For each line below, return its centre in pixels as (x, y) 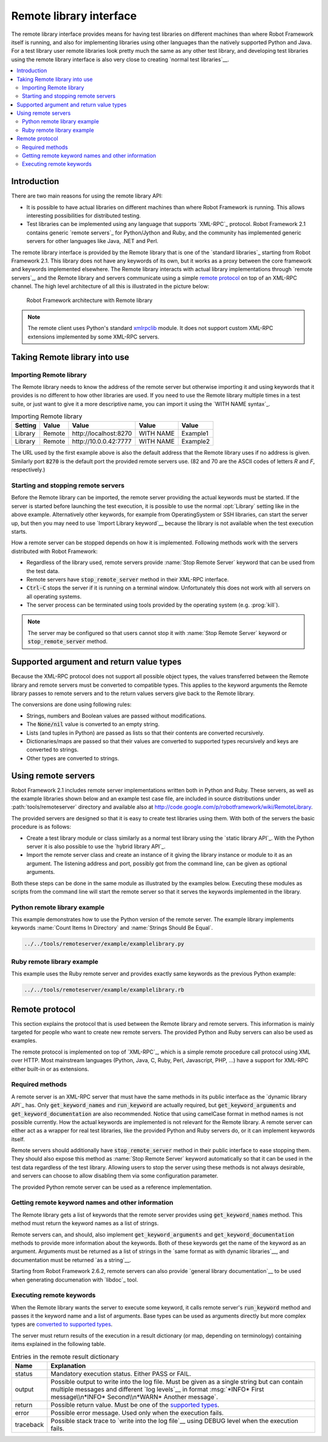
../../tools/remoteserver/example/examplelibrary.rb (104, 990)
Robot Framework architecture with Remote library (90, 300)
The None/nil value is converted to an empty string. (93, 724)
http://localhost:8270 (102, 433)
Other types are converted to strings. (73, 758)
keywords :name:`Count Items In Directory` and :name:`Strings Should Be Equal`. (112, 928)
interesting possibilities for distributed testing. (84, 216)
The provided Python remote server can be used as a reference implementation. (112, 1187)
